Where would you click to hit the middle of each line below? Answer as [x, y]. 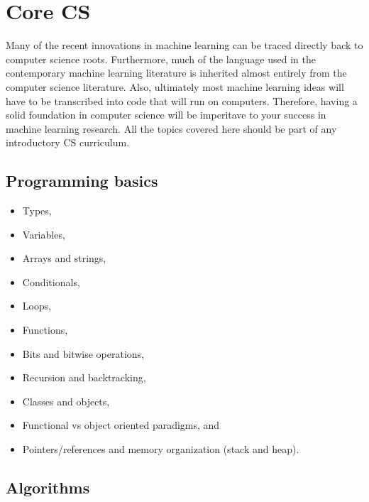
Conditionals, [51, 282]
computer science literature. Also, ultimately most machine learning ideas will [175, 86]
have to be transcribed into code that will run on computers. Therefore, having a [182, 100]
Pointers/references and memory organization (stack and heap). [161, 449]
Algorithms [48, 487]
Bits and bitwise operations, [83, 353]
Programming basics [82, 181]
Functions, [45, 330]
